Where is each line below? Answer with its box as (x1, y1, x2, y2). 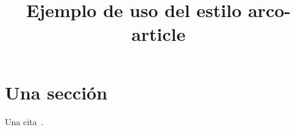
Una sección (5, 79, 108, 104)
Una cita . (5, 115, 44, 128)
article (131, 21, 186, 46)
